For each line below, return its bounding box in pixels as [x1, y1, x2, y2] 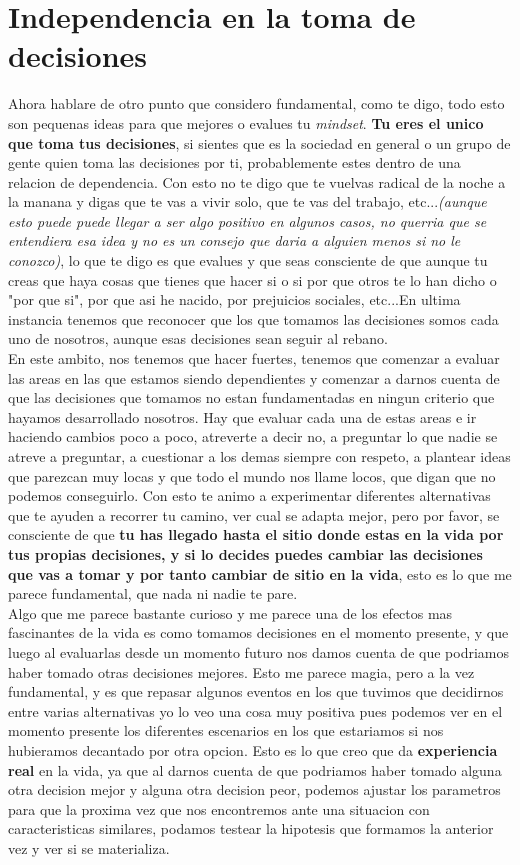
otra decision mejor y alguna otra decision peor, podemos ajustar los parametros [8, 779, 501, 800]
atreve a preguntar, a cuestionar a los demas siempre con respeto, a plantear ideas [8, 446, 511, 466]
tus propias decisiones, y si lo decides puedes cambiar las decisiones [8, 543, 483, 564]
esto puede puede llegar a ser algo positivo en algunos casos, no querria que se [8, 210, 487, 231]
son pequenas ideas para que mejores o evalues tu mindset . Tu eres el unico [8, 112, 484, 133]
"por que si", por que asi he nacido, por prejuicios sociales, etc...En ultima [8, 289, 461, 310]
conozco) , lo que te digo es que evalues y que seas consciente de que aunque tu [8, 250, 488, 271]
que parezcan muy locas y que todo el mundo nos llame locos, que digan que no [8, 465, 496, 486]
